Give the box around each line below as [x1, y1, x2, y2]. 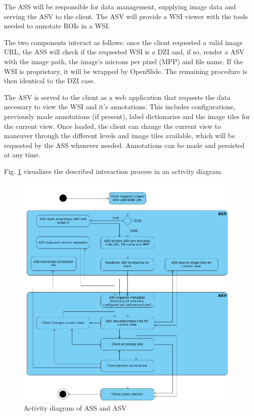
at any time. [4, 149, 41, 160]
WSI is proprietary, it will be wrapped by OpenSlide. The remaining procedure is [4, 66, 248, 76]
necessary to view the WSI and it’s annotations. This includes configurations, [4, 101, 235, 112]
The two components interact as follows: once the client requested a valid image [4, 37, 243, 47]
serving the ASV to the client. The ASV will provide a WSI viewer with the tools [4, 11, 248, 21]
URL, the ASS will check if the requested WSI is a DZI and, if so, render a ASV [4, 47, 245, 57]
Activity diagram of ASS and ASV [23, 403, 127, 413]
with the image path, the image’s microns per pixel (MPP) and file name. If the [4, 56, 243, 66]
